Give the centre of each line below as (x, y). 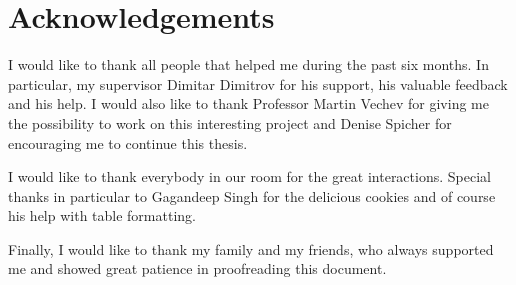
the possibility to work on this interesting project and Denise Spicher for (230, 122)
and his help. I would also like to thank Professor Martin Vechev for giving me (248, 103)
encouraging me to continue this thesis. (128, 142)
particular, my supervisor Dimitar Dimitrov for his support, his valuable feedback (258, 83)
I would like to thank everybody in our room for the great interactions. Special (249, 176)
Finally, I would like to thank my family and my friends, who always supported (251, 248)
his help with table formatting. (102, 215)
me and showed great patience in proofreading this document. (197, 268)
